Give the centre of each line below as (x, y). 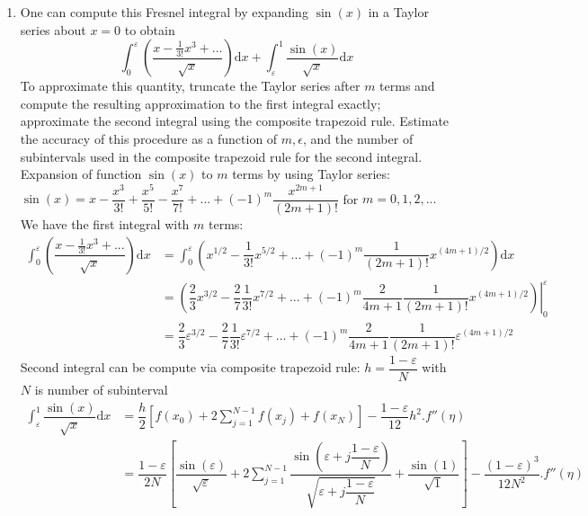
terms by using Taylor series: (311, 174)
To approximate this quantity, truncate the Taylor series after (190, 86)
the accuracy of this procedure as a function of (149, 138)
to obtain (150, 29)
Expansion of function (81, 174)
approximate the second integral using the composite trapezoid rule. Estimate (235, 121)
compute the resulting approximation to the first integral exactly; (200, 103)
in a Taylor (399, 12)
